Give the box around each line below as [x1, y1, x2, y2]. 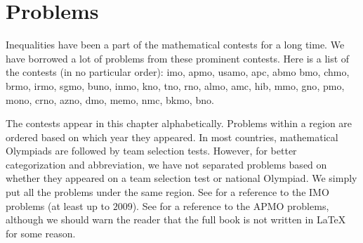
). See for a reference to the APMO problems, [132, 198, 329, 213]
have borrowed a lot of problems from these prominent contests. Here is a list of [6, 51, 350, 65]
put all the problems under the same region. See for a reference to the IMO [6, 185, 329, 199]
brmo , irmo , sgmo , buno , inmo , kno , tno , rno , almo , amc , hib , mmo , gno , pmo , [6, 78, 345, 93]
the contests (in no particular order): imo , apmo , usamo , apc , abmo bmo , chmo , [6, 65, 350, 79]
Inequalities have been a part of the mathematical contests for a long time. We [6, 37, 345, 52]
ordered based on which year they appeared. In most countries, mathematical [6, 129, 338, 144]
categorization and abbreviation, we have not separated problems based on [6, 157, 327, 171]
